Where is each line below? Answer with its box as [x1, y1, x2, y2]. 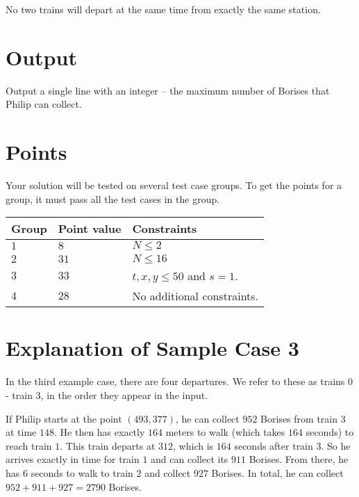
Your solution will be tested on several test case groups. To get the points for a [6, 178, 342, 193]
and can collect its [151, 452, 228, 466]
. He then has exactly [54, 425, 145, 439]
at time [6, 425, 37, 439]
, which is [173, 438, 214, 453]
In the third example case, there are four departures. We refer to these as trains [6, 374, 345, 389]
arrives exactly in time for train [6, 452, 140, 466]
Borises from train [260, 411, 338, 425]
